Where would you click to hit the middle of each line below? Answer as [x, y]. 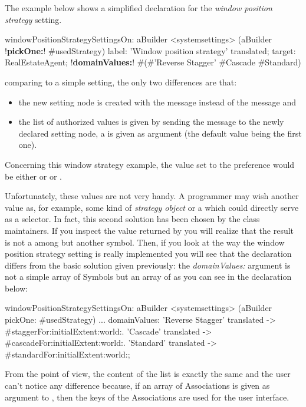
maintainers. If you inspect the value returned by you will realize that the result [149, 230]
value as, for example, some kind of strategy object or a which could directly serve [152, 207]
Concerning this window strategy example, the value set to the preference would [150, 164]
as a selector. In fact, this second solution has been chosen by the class [132, 219]
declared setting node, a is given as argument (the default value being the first [160, 133]
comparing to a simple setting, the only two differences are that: [121, 82]
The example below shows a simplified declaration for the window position [139, 8]
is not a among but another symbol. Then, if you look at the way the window [145, 242]
